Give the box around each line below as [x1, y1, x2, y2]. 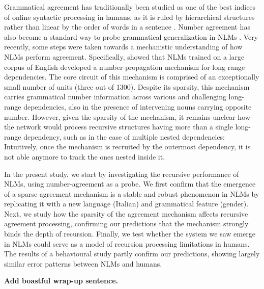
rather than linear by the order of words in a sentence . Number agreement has [4, 21, 250, 32]
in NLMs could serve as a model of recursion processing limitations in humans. [4, 238, 250, 249]
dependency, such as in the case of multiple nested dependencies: [23, 131, 225, 142]
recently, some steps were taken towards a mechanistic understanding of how [4, 41, 243, 52]
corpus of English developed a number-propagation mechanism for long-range [4, 61, 245, 72]
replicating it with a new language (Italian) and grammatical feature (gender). [4, 198, 249, 209]
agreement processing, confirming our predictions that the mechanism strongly [4, 218, 249, 229]
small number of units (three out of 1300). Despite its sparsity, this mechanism [4, 81, 250, 92]
